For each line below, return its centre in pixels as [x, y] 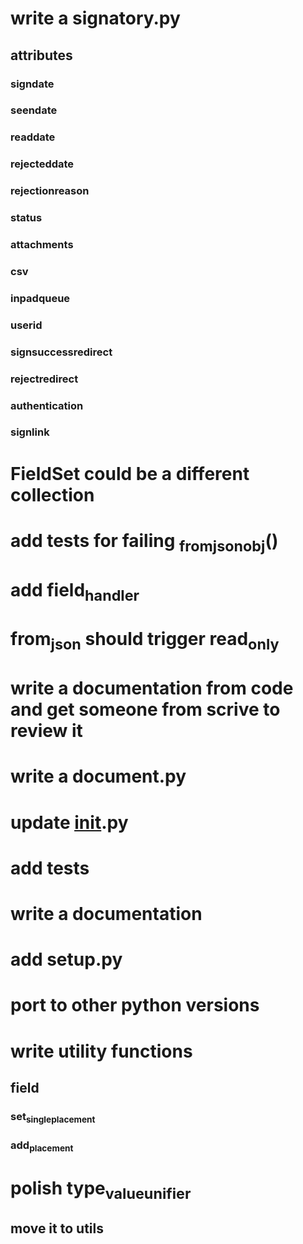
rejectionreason [50, 191]
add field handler [75, 591]
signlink [30, 432]
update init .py [69, 822]
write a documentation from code [152, 688]
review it [46, 731]
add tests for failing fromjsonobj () [144, 542]
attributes [41, 55]
